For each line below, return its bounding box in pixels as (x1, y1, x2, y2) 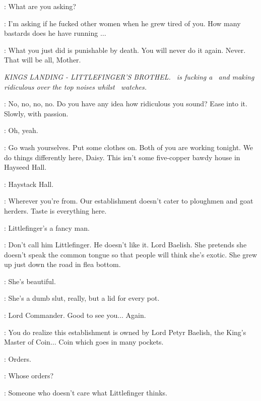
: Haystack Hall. (4, 178, 54, 189)
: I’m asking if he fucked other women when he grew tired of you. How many (4, 18, 241, 28)
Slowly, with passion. (4, 108, 69, 118)
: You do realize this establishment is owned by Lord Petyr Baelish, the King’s (4, 326, 246, 337)
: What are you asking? (4, 1, 76, 11)
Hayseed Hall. (4, 162, 47, 172)
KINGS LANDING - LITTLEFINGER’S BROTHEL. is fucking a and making (4, 71, 254, 82)
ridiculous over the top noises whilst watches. (4, 81, 147, 92)
